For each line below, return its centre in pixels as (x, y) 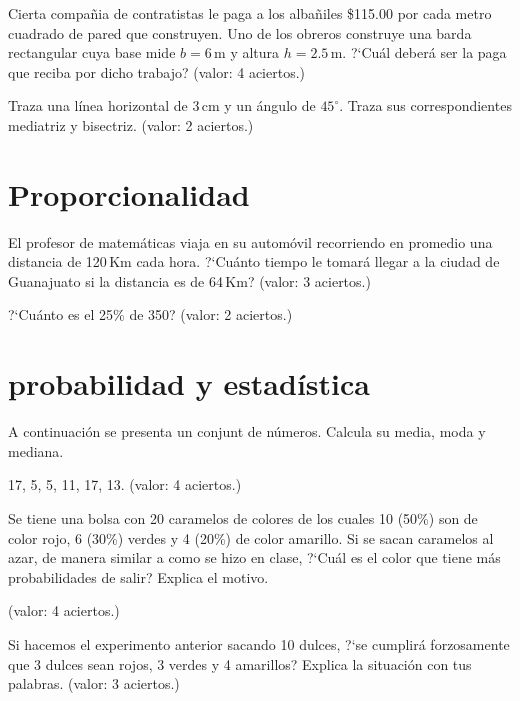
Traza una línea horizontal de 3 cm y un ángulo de (162, 105)
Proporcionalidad (129, 193)
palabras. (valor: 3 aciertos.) (94, 683)
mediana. (36, 450)
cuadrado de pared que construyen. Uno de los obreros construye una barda (240, 32)
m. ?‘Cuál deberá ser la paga (418, 52)
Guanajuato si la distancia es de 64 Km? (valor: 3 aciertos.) (189, 280)
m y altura (247, 52)
